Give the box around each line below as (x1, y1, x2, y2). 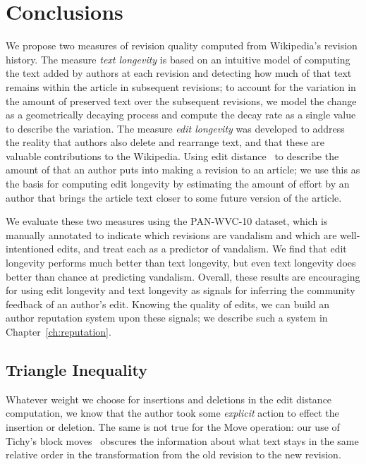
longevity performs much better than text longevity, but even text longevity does (6, 255, 356, 270)
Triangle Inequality (6, 358, 147, 380)
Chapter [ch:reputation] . (6, 324, 111, 338)
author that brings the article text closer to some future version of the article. (6, 190, 342, 204)
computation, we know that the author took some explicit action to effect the (6, 405, 339, 420)
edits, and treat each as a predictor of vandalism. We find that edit (57, 241, 347, 256)
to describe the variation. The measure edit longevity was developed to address (6, 121, 345, 135)
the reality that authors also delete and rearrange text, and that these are (6, 135, 324, 149)
